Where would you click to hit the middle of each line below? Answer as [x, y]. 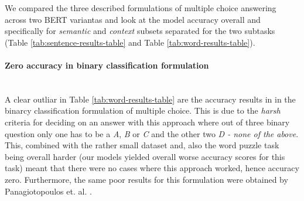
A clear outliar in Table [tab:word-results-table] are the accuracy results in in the [150, 99]
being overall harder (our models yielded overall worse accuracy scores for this [145, 156]
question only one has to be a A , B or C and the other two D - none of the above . [152, 133]
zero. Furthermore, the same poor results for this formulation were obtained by [146, 179]
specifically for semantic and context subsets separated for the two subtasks [140, 31]
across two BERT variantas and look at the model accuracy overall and [133, 19]
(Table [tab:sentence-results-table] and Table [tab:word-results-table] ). [130, 42]
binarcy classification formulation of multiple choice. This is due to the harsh [143, 110]
